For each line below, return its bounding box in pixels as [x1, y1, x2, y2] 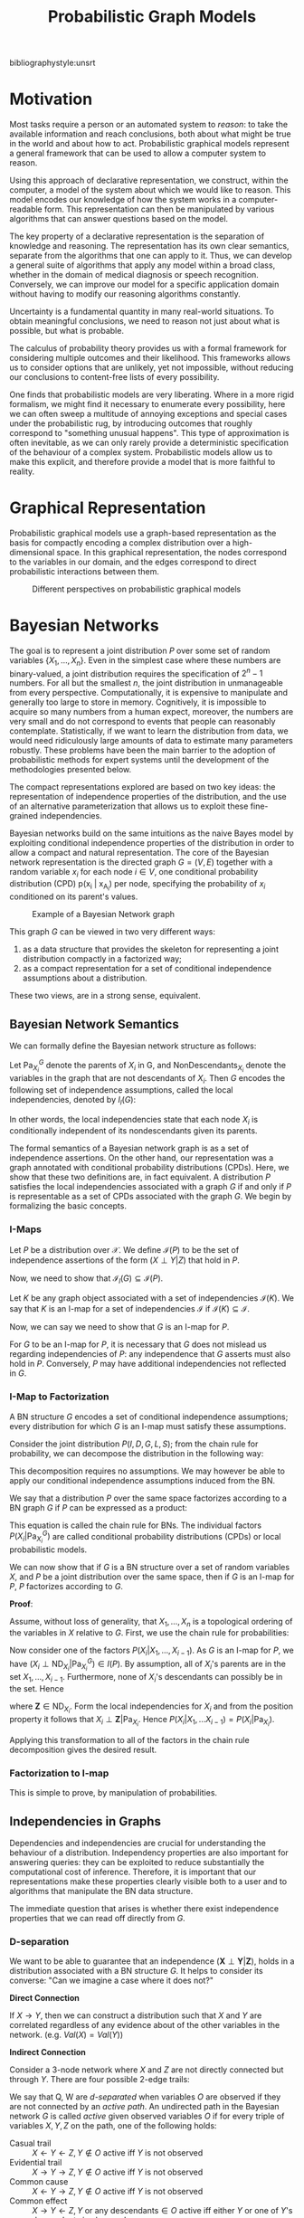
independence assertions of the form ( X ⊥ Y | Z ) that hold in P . [9, 1255, 240, 1265]
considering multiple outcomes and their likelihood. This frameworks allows [9, 353, 291, 364]
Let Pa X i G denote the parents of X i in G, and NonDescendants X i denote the [9, 1058, 287, 1074]
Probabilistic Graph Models [47, 6, 257, 27]
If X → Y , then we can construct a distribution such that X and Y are [9, 2010, 262, 2021]
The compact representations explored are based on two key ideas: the [9, 782, 276, 792]
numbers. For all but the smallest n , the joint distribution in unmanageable [9, 678, 283, 688]
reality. [9, 466, 35, 477]
